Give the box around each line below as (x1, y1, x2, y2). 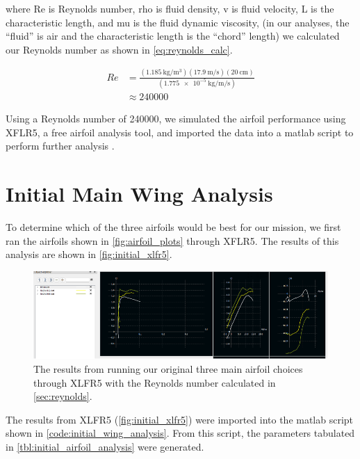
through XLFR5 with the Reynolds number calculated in (33, 375, 276, 389)
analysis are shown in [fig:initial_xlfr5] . (6, 247, 172, 261)
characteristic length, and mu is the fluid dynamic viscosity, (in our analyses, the (6, 15, 350, 29)
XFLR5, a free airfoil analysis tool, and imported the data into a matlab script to (6, 124, 354, 139)
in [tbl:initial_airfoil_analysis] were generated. (6, 439, 204, 453)
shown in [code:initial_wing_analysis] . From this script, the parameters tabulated (6, 426, 355, 440)
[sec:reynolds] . (33, 389, 92, 403)
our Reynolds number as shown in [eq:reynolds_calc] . (6, 42, 233, 56)
